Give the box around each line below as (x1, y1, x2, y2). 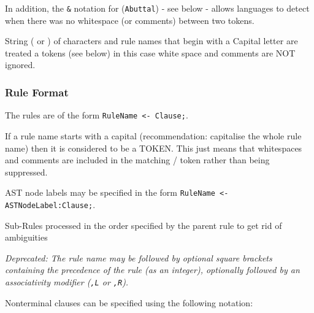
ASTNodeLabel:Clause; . (5, 198, 96, 211)
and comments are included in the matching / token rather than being (5, 153, 270, 166)
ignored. (5, 58, 36, 71)
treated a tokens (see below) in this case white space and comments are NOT (5, 46, 296, 59)
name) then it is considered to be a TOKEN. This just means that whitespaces (5, 141, 302, 154)
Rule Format (5, 84, 69, 99)
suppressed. (5, 165, 48, 178)
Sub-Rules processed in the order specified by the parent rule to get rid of (5, 218, 282, 231)
